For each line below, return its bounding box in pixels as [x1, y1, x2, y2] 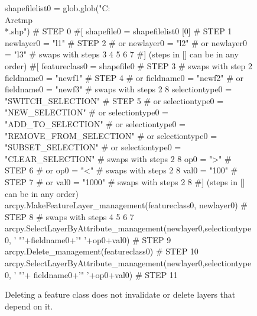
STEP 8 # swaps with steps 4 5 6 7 [5, 210, 134, 223]
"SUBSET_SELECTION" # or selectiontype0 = [5, 141, 181, 153]
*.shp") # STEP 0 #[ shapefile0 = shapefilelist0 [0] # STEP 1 [5, 25, 232, 37]
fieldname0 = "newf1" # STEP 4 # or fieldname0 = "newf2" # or [5, 71, 244, 83]
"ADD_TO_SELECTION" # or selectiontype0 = [5, 117, 186, 130]
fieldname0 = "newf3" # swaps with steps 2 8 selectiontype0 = [5, 83, 232, 95]
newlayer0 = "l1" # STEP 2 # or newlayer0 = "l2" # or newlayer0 [5, 36, 248, 49]
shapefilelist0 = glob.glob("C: [5, 2, 110, 14]
